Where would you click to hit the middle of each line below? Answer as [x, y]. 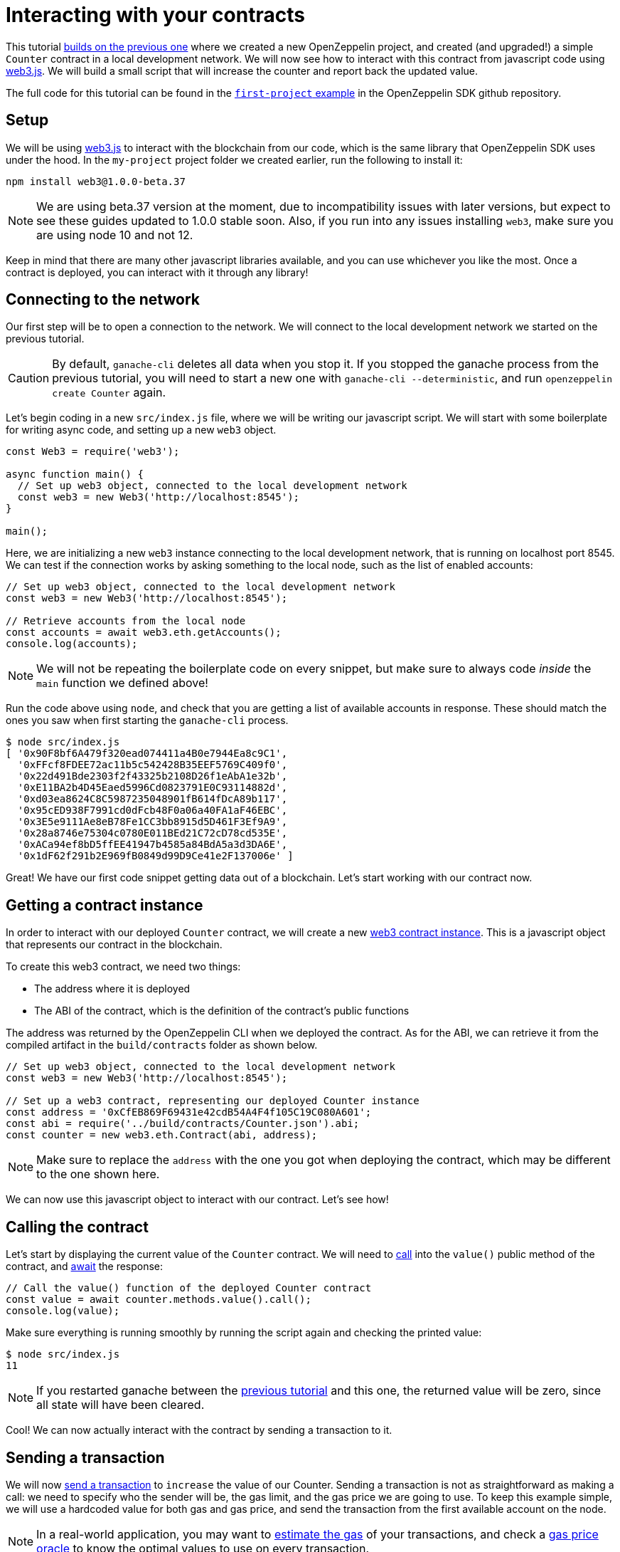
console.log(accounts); [72, 644]
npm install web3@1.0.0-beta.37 [96, 181]
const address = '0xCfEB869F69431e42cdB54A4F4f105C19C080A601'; [189, 1112]
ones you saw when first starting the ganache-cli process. [147, 720]
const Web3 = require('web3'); [93, 452]
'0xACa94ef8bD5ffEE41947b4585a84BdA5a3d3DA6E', [153, 845]
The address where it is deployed [112, 989]
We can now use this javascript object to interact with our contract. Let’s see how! [197, 1200]
